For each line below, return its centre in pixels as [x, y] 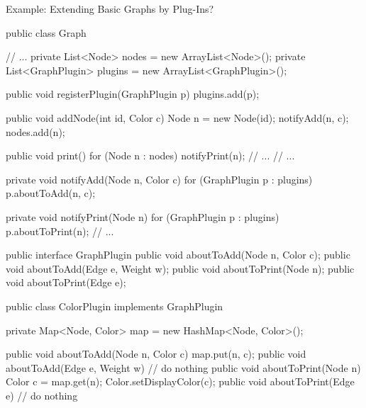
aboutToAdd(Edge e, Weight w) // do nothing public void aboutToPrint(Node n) [183, 367]
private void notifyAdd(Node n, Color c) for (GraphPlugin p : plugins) [159, 179]
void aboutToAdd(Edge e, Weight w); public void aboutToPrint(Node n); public [180, 268]
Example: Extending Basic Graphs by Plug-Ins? [110, 8]
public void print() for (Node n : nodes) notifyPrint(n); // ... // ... [150, 155]
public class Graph [46, 32]
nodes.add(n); [35, 131]
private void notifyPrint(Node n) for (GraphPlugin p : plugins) [143, 216]
